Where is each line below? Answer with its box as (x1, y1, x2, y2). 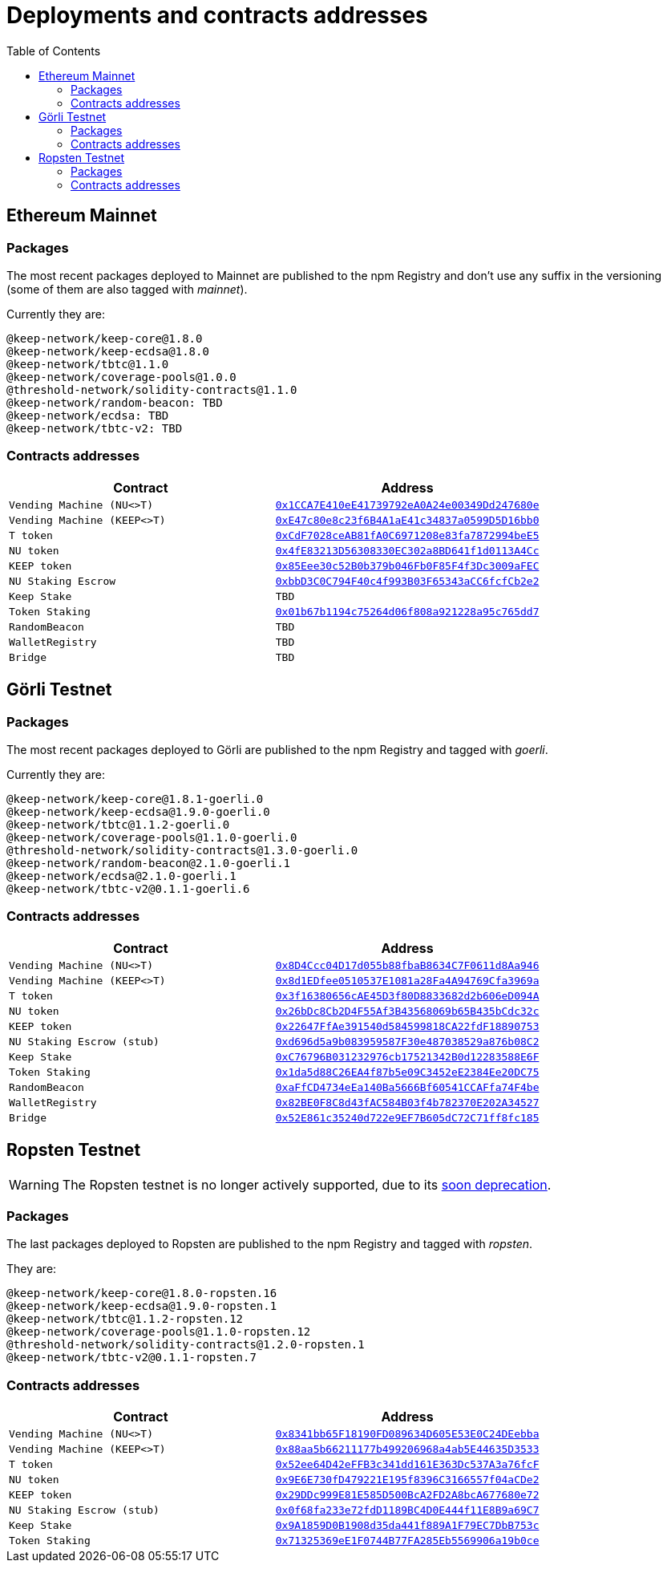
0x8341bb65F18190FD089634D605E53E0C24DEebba (275, 1428, 540, 1441)
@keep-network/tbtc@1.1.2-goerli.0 (6, 817, 230, 831)
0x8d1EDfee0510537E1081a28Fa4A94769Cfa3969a (275, 974, 540, 987)
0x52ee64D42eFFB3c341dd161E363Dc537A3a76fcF (275, 1458, 540, 1471)
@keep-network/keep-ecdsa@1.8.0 (6, 344, 209, 358)
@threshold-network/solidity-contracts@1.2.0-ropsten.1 (6, 1338, 365, 1352)
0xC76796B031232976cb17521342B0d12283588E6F (275, 1050, 540, 1063)
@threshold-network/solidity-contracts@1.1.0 (6, 383, 297, 396)
